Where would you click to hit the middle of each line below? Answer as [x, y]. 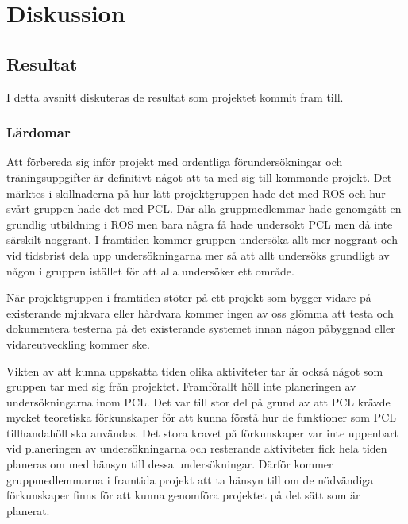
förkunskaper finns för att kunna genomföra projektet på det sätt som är [183, 495]
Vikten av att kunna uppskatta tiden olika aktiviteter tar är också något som [195, 370]
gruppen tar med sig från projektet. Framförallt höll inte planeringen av [181, 386]
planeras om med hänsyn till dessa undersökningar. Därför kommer [170, 464]
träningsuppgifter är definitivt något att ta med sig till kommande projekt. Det [199, 177]
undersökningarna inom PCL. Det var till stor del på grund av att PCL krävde [198, 401]
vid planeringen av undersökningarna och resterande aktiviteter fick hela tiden [197, 448]
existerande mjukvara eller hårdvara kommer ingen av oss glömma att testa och [200, 312]
